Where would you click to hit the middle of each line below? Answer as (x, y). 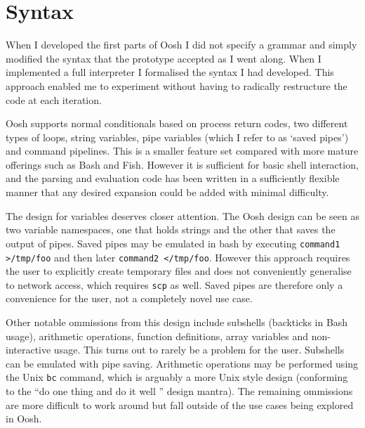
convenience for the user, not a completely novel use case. (129, 298)
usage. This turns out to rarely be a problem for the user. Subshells (199, 350)
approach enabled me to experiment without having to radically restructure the (177, 85)
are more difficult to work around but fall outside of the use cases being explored (180, 404)
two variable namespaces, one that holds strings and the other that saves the (171, 229)
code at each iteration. (54, 99)
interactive (28, 350)
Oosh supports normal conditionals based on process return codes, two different (177, 123)
